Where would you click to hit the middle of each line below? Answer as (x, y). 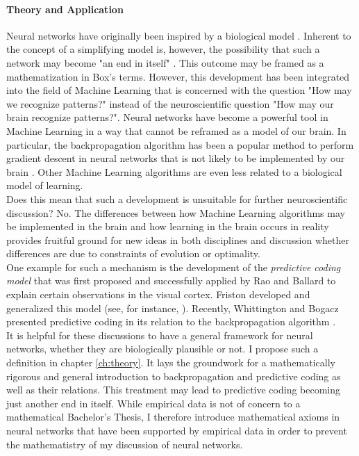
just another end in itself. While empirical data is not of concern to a (153, 403)
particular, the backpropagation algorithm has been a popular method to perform (180, 144)
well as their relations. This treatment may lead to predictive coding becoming (174, 390)
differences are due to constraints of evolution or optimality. (133, 253)
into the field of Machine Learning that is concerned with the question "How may (179, 90)
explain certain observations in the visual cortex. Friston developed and (158, 294)
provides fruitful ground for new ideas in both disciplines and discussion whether (178, 239)
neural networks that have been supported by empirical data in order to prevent (177, 431)
